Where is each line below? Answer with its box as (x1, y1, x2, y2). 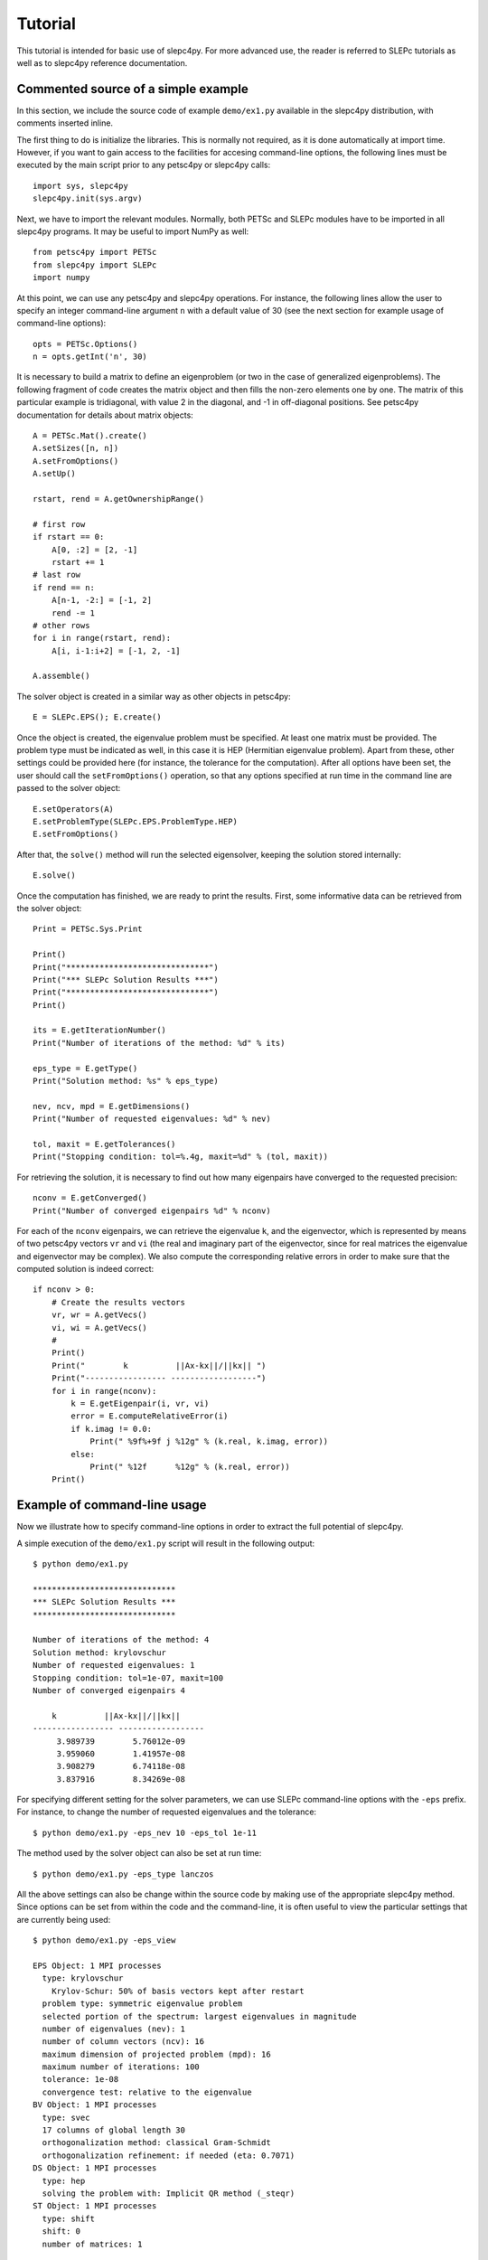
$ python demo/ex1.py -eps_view (33, 1935, 176, 1945)
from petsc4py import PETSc (33, 247, 157, 258)
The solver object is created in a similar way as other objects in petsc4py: (16, 691, 291, 702)
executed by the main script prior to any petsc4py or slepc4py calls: (16, 159, 271, 171)
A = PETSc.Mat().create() (33, 430, 148, 441)
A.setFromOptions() (33, 456, 119, 466)
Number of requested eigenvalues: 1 (33, 1660, 195, 1671)
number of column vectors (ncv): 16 (42, 2037, 205, 2047)
